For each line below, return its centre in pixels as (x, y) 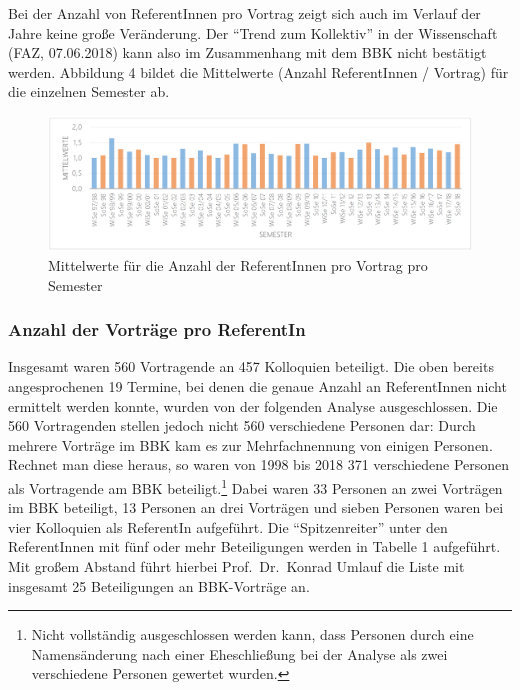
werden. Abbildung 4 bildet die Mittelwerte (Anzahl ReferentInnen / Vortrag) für (258, 71)
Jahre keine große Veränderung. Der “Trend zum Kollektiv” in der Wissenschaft (253, 32)
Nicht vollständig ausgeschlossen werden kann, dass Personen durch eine (252, 634)
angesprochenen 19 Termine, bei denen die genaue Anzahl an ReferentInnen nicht (257, 385)
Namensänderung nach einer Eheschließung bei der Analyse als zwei (239, 653)
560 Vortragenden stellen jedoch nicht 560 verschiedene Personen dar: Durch (242, 425)
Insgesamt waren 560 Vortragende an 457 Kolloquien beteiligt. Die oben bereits (251, 366)
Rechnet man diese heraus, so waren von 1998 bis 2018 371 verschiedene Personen (259, 464)
